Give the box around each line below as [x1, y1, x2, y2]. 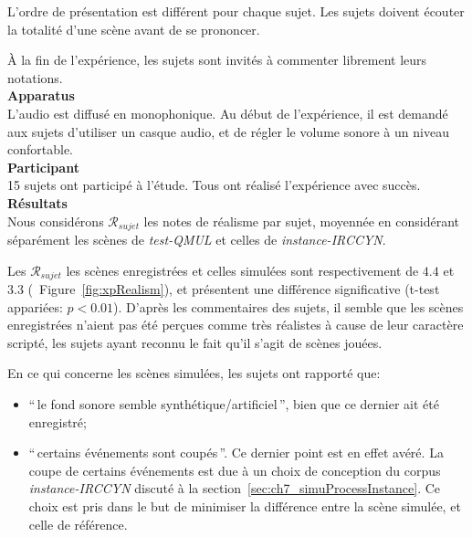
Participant [7, 157, 79, 176]
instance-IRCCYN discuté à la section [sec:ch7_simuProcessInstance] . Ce [28, 479, 441, 498]
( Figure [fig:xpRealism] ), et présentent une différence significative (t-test [27, 279, 440, 299]
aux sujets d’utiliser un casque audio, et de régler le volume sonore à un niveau [7, 121, 449, 141]
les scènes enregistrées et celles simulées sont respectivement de [66, 260, 419, 279]
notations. [7, 68, 63, 87]
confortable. [7, 140, 74, 159]
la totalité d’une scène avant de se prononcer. [7, 19, 260, 38]
